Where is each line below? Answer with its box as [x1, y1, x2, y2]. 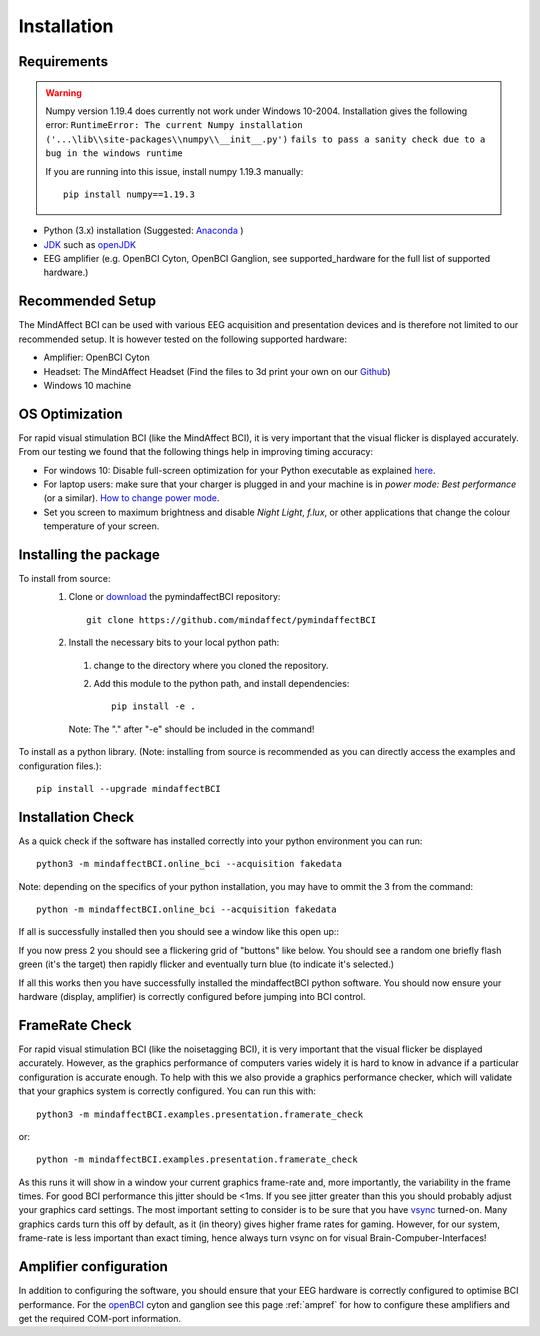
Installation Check [18, 808, 135, 825]
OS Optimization [18, 405, 124, 422]
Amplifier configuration [18, 1258, 169, 1275]
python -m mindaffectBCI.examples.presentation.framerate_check [36, 1154, 359, 1165]
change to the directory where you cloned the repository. [93, 659, 329, 671]
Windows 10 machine [43, 379, 132, 391]
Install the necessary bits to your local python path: [68, 636, 280, 649]
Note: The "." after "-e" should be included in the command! [68, 723, 315, 735]
